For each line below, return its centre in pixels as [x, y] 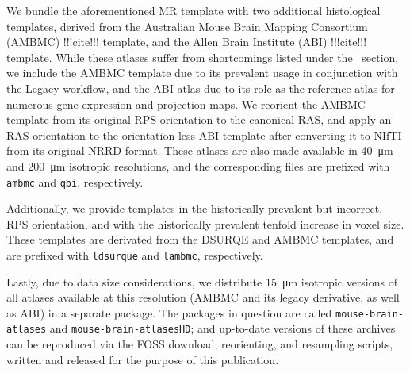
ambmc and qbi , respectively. [75, 181]
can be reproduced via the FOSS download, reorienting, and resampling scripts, [200, 344]
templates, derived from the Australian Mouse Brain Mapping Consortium [187, 26]
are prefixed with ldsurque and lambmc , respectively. [135, 254]
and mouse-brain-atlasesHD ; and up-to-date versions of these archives [222, 328]
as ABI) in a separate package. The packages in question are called [169, 312]
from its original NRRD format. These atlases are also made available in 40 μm [200, 150]
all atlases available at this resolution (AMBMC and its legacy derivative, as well [203, 297]
